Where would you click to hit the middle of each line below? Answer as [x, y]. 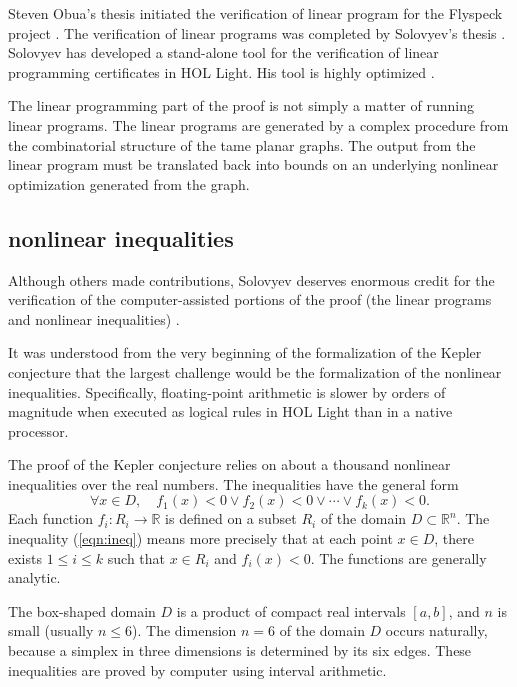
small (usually [51, 630]
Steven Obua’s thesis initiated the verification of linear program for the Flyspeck [255, 13]
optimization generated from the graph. [129, 183]
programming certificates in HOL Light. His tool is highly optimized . [221, 71]
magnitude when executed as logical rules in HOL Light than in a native [230, 411]
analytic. [34, 577]
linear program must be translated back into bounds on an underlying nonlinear [253, 164]
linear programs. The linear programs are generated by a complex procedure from [258, 124]
